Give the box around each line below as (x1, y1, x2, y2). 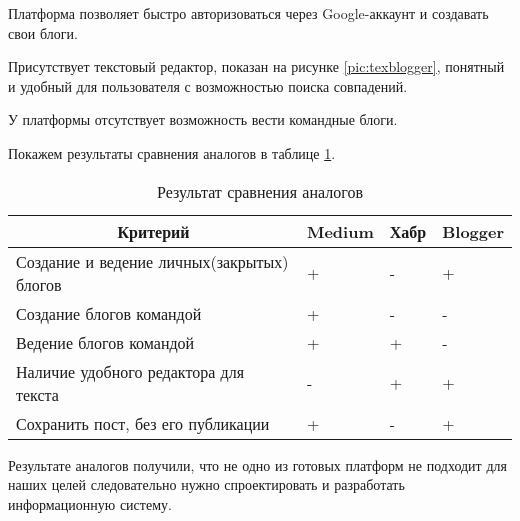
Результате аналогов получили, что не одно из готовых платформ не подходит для (8, 454, 507, 475)
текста (16, 382, 59, 406)
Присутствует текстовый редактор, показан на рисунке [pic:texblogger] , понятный (8, 56, 505, 77)
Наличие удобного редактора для (16, 359, 245, 383)
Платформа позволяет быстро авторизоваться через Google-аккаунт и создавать (8, 3, 489, 23)
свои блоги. (8, 22, 78, 43)
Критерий (117, 219, 190, 243)
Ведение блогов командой (16, 330, 195, 354)
